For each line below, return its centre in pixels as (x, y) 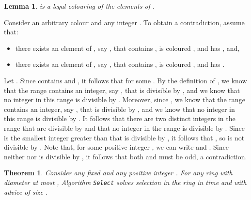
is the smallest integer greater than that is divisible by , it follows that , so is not (124, 137)
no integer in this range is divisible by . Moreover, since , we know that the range (125, 100)
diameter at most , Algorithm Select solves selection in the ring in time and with (125, 182)
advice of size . (26, 192)
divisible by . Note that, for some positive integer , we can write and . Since (116, 147)
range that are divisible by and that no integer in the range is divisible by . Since (125, 128)
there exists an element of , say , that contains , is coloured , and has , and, (127, 48)
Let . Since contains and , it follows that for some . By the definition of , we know (125, 80)
